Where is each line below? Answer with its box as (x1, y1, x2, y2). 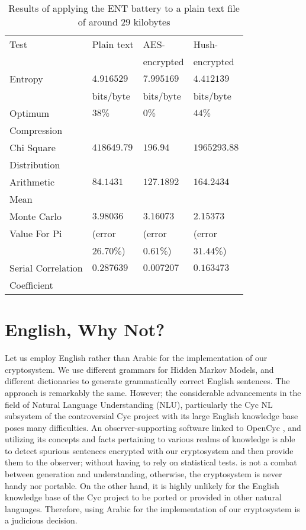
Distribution (9, 158, 60, 171)
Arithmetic (9, 175, 55, 189)
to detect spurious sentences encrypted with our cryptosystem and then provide (5, 444, 294, 456)
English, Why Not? (5, 317, 165, 341)
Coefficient (9, 278, 53, 292)
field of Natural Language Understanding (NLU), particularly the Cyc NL (5, 398, 273, 410)
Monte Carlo (9, 209, 62, 223)
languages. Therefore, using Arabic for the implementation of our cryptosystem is (5, 502, 300, 515)
